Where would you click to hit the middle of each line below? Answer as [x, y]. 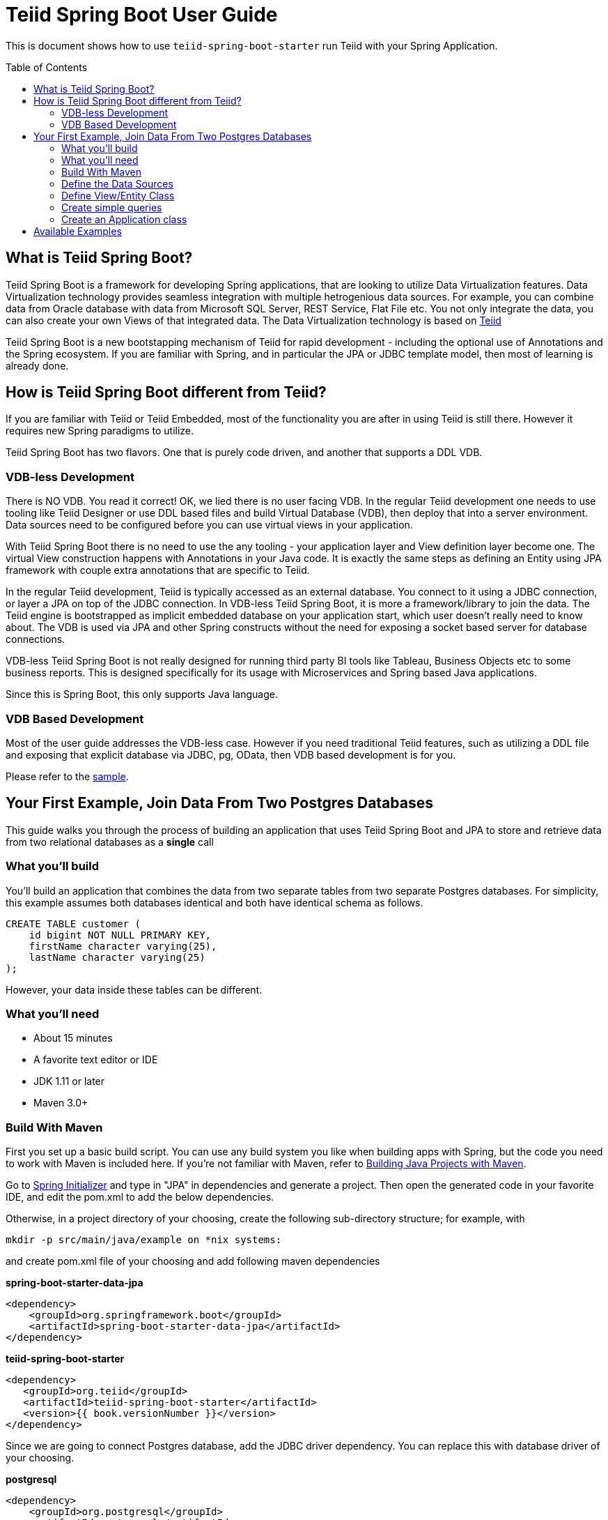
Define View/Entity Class [118, 195]
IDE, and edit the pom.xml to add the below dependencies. [140, 1197]
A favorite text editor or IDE [96, 1060]
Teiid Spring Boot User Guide [142, 15]
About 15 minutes [73, 1038]
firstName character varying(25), [123, 946]
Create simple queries [112, 207]
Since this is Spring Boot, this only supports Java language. [142, 694]
